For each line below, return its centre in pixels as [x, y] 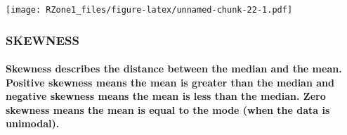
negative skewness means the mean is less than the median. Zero [166, 96]
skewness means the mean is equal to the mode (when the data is [168, 109]
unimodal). [33, 123]
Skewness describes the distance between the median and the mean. [174, 69]
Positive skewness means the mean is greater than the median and [170, 82]
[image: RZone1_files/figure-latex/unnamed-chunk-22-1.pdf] [149, 10]
